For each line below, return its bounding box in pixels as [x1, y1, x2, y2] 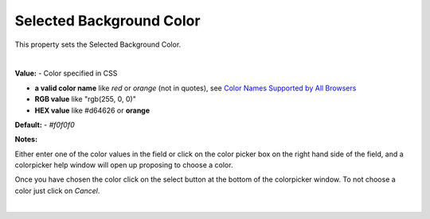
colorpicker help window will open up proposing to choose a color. [14, 160, 233, 170]
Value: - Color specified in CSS [14, 68, 118, 79]
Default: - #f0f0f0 [14, 120, 75, 129]
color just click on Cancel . [14, 186, 100, 195]
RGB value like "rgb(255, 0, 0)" [34, 94, 137, 104]
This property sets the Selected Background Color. [14, 40, 182, 49]
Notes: [14, 135, 38, 144]
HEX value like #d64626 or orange [34, 106, 150, 115]
